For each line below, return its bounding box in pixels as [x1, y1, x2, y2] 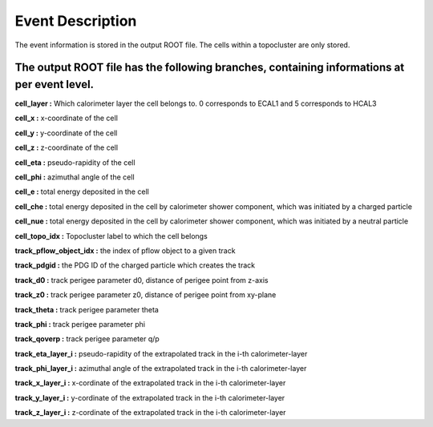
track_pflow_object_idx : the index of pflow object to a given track [14, 245, 236, 256]
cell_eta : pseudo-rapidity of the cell [14, 157, 136, 167]
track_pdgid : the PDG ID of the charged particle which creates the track [14, 260, 256, 270]
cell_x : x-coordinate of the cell [14, 113, 118, 123]
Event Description [14, 12, 137, 30]
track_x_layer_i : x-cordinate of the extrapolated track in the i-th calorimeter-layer [14, 378, 286, 388]
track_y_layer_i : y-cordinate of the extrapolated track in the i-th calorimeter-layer [14, 393, 285, 402]
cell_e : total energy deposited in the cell [14, 187, 150, 196]
